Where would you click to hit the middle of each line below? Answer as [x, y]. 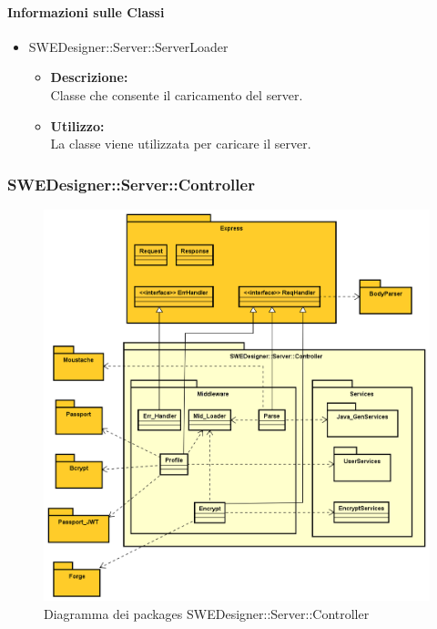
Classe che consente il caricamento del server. [177, 94]
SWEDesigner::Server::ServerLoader [128, 46]
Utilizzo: [77, 125]
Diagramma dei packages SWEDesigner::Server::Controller [207, 614]
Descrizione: [89, 77]
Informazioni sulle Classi [86, 11]
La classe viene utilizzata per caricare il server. [181, 144]
